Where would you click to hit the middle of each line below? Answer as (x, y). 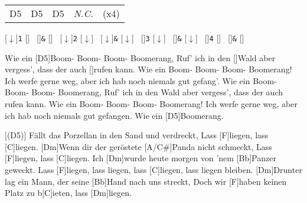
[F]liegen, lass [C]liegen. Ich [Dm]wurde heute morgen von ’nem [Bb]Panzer (141, 158)
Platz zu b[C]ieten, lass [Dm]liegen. (68, 193)
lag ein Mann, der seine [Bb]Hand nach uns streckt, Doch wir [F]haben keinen (146, 181)
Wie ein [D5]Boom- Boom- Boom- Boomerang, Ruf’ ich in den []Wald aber (140, 57)
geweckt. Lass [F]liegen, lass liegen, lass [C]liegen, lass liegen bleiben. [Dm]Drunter (153, 169)
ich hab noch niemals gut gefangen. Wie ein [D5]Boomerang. (114, 115)
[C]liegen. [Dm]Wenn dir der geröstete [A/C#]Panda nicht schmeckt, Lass (138, 146)
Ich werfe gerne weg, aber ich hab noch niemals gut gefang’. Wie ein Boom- (141, 80)
